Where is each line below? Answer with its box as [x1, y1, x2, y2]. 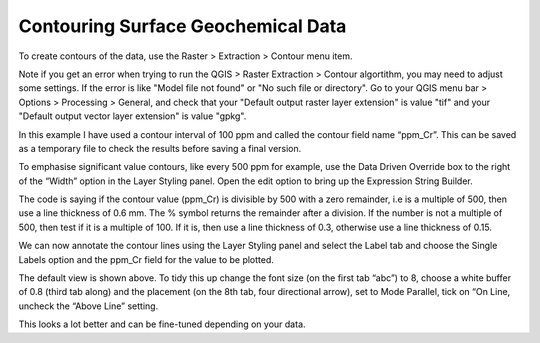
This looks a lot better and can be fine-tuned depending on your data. [18, 318, 306, 330]
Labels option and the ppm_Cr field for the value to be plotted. [18, 253, 275, 265]
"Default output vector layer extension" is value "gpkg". [18, 110, 247, 122]
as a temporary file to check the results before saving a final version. [18, 142, 302, 154]
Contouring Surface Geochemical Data [18, 15, 347, 37]
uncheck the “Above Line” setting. [18, 300, 159, 312]
